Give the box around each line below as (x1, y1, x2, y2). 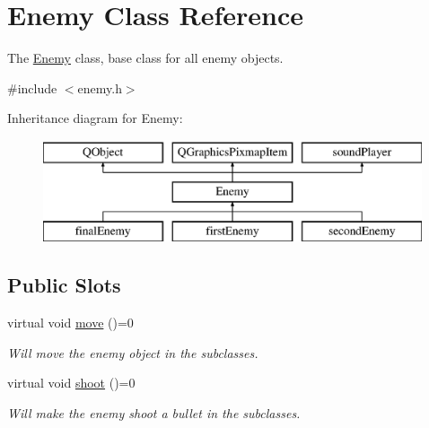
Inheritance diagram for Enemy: (7, 109, 183, 127)
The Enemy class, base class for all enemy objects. (7, 48, 284, 67)
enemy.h (77, 78, 122, 97)
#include (7, 78, 57, 97)
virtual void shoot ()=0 (7, 373, 136, 392)
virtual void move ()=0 (7, 313, 134, 332)
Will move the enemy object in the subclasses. (7, 343, 258, 362)
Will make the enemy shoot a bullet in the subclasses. (7, 403, 301, 422)
